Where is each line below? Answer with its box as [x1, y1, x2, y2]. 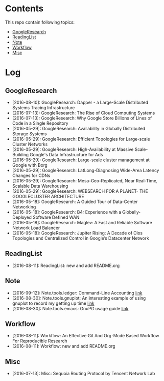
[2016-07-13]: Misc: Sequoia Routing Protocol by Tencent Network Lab [12, 371, 155, 377]
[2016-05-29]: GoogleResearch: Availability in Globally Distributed [12, 125, 145, 131]
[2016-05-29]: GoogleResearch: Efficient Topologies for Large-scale [12, 136, 150, 142]
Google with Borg [12, 162, 47, 168]
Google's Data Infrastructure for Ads [29, 151, 103, 157]
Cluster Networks [12, 141, 48, 147]
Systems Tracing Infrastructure [12, 104, 75, 111]
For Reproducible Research [12, 338, 68, 344]
